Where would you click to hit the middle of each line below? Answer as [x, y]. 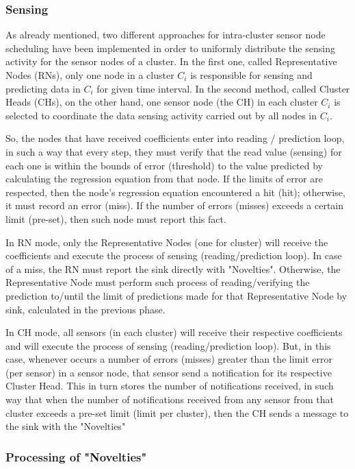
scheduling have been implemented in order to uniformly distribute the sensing [170, 48]
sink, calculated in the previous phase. [86, 309]
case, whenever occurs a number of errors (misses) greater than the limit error [169, 359]
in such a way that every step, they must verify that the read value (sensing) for [174, 151]
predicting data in [43, 88]
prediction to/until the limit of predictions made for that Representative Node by [176, 295]
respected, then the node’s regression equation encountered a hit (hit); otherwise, [175, 192]
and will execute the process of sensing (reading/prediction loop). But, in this [168, 345]
